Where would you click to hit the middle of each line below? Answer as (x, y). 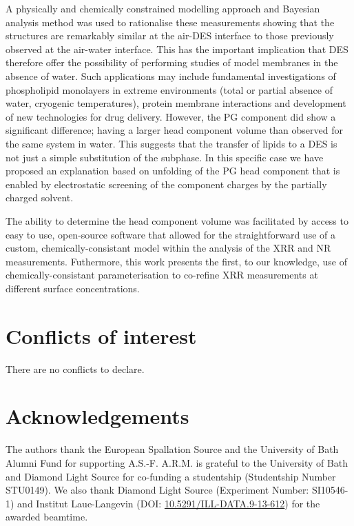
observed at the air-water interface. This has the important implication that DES (177, 49)
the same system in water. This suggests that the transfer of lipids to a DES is (171, 143)
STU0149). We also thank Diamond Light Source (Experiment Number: (157, 490)
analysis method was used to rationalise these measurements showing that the (170, 22)
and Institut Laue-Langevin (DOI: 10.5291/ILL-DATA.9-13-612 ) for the (169, 503)
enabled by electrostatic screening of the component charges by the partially (166, 184)
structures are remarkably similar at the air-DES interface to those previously (170, 36)
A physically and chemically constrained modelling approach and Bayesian (163, 8)
